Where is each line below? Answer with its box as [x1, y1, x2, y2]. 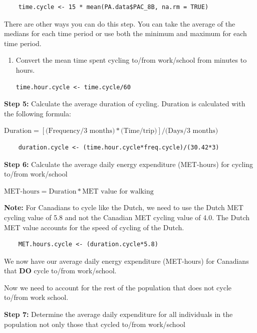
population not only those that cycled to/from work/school [4, 318, 185, 329]
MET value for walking [82, 188, 154, 195]
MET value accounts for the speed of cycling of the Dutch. [4, 222, 184, 232]
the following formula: [4, 108, 71, 118]
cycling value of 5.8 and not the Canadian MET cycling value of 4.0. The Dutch [4, 212, 250, 222]
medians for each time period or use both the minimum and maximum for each [4, 28, 247, 39]
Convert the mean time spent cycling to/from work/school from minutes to [16, 55, 247, 65]
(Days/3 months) [165, 127, 218, 135]
